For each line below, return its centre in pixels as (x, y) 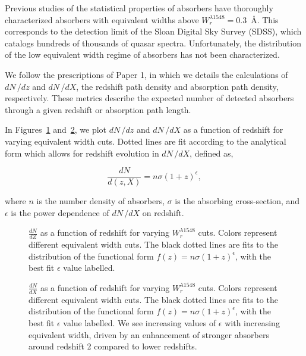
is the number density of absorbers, (101, 201)
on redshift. (163, 212)
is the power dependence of (60, 212)
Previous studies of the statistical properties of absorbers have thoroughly (139, 8)
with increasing (252, 323)
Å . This (265, 19)
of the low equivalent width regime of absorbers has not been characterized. (142, 54)
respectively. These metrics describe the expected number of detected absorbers (149, 98)
